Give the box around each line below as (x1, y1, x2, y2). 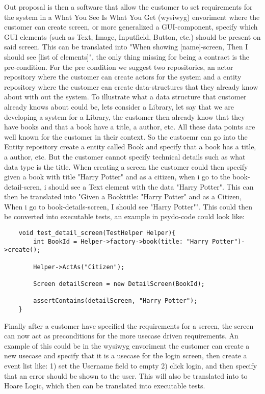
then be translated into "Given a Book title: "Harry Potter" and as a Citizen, (4, 191, 242, 202)
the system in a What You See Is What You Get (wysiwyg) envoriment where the (4, 11, 260, 22)
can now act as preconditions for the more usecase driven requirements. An (4, 330, 238, 341)
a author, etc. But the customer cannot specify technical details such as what (4, 151, 246, 162)
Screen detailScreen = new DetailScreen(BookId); (33, 280, 205, 287)
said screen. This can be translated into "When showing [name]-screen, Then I (4, 41, 248, 52)
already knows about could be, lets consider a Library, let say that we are (4, 101, 234, 112)
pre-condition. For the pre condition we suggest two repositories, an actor (4, 61, 233, 72)
